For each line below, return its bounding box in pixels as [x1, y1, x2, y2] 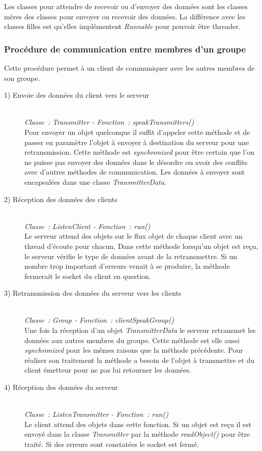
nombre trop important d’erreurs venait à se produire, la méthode [24, 261, 230, 271]
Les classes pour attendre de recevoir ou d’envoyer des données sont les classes [4, 1, 248, 11]
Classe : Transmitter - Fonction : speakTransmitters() [24, 117, 194, 127]
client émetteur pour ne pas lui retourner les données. [24, 364, 191, 375]
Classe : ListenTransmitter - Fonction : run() [24, 409, 168, 419]
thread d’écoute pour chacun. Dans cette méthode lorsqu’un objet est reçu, [24, 240, 258, 251]
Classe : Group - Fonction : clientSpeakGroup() [24, 315, 174, 325]
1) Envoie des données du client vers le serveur [4, 90, 150, 100]
